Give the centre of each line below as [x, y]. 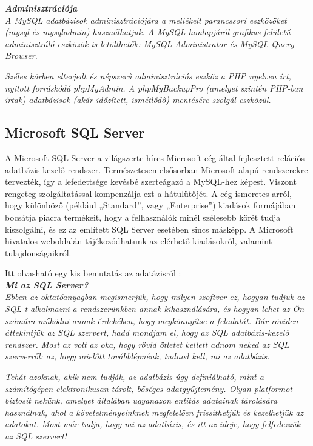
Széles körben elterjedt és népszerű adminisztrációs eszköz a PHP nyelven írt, [148, 75]
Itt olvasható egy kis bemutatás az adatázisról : [93, 273]
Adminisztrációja [41, 8]
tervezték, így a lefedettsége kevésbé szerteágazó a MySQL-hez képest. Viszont [151, 181]
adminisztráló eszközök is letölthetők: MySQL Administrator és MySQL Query [150, 43]
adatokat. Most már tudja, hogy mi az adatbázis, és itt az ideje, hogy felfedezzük [153, 424]
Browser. [21, 55]
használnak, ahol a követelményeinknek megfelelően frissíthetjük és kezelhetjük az [154, 412]
